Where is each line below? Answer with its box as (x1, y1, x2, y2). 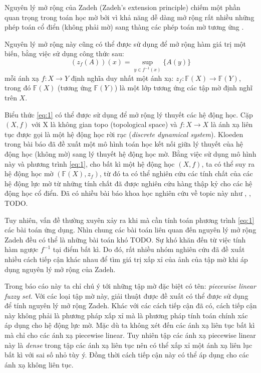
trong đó (5, 82, 31, 93)
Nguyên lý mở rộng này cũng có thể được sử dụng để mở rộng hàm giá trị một (5, 38, 246, 49)
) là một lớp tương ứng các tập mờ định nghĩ (114, 82, 252, 93)
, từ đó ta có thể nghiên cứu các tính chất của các (99, 168, 253, 179)
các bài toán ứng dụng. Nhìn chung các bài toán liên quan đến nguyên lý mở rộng (5, 224, 256, 235)
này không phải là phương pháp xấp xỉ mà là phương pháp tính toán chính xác (5, 310, 248, 320)
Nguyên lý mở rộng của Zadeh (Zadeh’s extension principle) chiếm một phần (5, 2, 240, 12)
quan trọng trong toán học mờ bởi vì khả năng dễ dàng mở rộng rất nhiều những (5, 12, 254, 22)
